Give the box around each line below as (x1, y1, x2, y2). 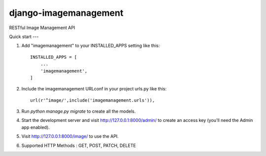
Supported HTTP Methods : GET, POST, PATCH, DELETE (21, 142, 136, 148)
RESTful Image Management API (9, 25, 75, 31)
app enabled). (21, 124, 50, 130)
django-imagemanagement (9, 7, 124, 18)
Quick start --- (9, 34, 39, 39)
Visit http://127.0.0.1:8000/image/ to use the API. (21, 133, 119, 139)
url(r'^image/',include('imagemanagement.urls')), (30, 97, 155, 103)
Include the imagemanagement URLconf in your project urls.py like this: (21, 86, 167, 92)
